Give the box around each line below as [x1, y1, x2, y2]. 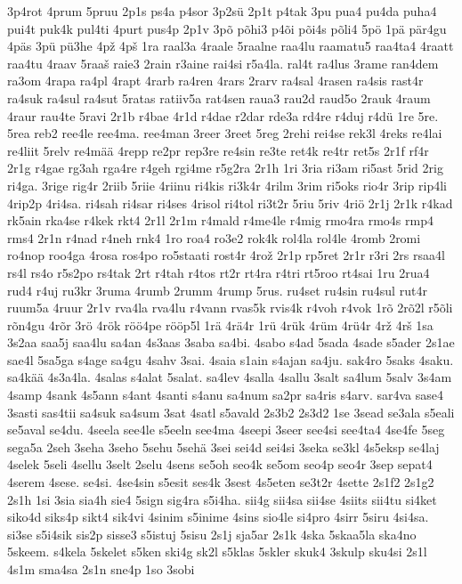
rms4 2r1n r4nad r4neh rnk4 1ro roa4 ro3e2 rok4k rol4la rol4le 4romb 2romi [7, 228, 421, 247]
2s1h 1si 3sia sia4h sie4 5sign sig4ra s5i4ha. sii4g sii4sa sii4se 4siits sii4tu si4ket [7, 490, 437, 508]
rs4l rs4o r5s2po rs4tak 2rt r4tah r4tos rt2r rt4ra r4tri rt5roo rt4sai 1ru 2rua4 [7, 263, 430, 281]
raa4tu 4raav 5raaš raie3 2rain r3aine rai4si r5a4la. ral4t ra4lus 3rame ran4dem [7, 53, 439, 72]
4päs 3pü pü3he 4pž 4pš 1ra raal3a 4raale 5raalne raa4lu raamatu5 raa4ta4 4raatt [7, 36, 454, 55]
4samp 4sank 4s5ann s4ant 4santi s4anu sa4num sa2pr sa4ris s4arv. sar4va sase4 [7, 385, 444, 404]
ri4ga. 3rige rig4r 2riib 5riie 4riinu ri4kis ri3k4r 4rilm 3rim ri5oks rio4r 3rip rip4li [7, 175, 448, 194]
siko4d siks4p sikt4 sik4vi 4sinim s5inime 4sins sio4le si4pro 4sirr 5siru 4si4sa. [7, 507, 429, 526]
